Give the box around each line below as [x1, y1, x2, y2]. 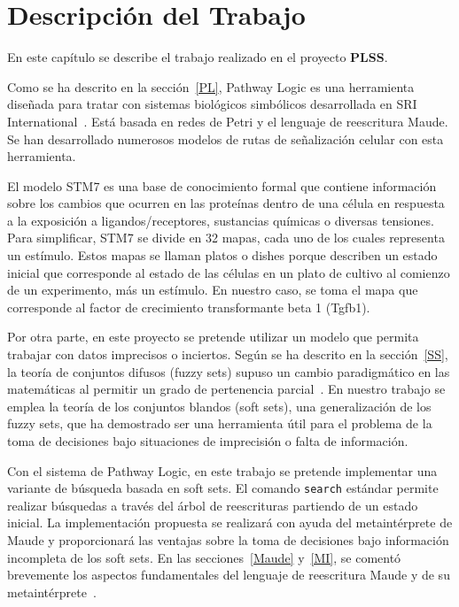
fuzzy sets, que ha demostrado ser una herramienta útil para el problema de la [7, 414, 432, 433]
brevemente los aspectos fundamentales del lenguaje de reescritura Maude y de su [7, 565, 450, 584]
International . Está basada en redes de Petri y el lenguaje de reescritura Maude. [7, 111, 448, 130]
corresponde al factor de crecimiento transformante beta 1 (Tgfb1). [7, 297, 370, 316]
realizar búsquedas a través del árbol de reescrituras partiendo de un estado [7, 496, 418, 514]
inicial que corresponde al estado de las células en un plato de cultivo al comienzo [7, 263, 450, 281]
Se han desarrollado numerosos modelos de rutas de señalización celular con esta [7, 129, 444, 148]
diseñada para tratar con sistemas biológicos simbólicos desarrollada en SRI [7, 95, 417, 113]
